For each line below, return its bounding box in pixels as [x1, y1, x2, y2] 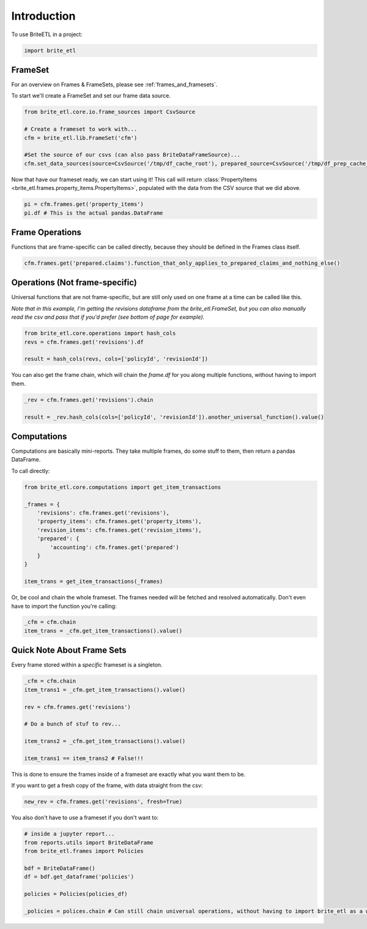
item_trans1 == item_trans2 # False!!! [24, 754, 144, 762]
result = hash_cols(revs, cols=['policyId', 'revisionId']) [24, 355, 209, 363]
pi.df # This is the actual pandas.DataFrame [24, 209, 163, 216]
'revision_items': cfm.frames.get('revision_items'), [37, 526, 202, 533]
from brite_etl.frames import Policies [24, 847, 144, 854]
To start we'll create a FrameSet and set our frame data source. [11, 92, 171, 99]
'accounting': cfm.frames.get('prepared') [50, 544, 180, 551]
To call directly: [11, 467, 50, 474]
